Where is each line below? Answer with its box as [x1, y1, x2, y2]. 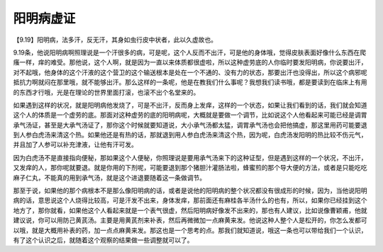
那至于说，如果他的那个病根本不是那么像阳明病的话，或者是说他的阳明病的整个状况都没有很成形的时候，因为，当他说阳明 [13, 186, 367, 195]
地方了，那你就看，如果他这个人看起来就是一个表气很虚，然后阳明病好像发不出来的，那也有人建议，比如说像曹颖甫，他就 [13, 206, 367, 214]
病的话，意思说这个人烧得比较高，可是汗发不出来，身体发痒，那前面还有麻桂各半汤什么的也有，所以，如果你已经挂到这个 [13, 196, 367, 205]
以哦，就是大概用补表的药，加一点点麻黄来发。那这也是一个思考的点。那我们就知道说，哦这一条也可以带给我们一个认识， [13, 226, 367, 234]
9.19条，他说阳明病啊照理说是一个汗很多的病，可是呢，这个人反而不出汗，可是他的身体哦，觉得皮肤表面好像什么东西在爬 [13, 48, 367, 57]
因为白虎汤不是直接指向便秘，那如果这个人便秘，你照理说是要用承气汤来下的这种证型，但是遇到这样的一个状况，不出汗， [13, 153, 367, 162]
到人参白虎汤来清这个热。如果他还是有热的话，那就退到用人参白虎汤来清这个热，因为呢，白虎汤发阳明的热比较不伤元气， [13, 131, 367, 139]
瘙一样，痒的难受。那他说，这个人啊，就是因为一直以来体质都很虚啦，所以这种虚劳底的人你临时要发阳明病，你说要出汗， [13, 58, 367, 67]
